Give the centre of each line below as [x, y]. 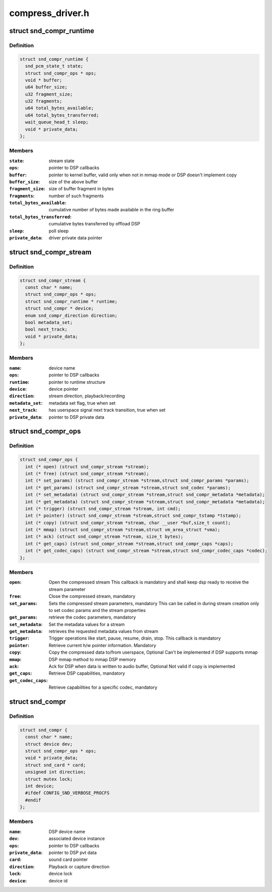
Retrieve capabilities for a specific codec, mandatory [103, 687]
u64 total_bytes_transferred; [62, 115]
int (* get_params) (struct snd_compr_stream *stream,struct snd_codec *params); [128, 488]
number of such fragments [76, 196]
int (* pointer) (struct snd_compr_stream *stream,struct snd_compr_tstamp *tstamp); [133, 516]
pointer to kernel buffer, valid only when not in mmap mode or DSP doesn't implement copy [143, 175]
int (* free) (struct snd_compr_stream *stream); [87, 474]
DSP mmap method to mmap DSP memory [92, 659]
